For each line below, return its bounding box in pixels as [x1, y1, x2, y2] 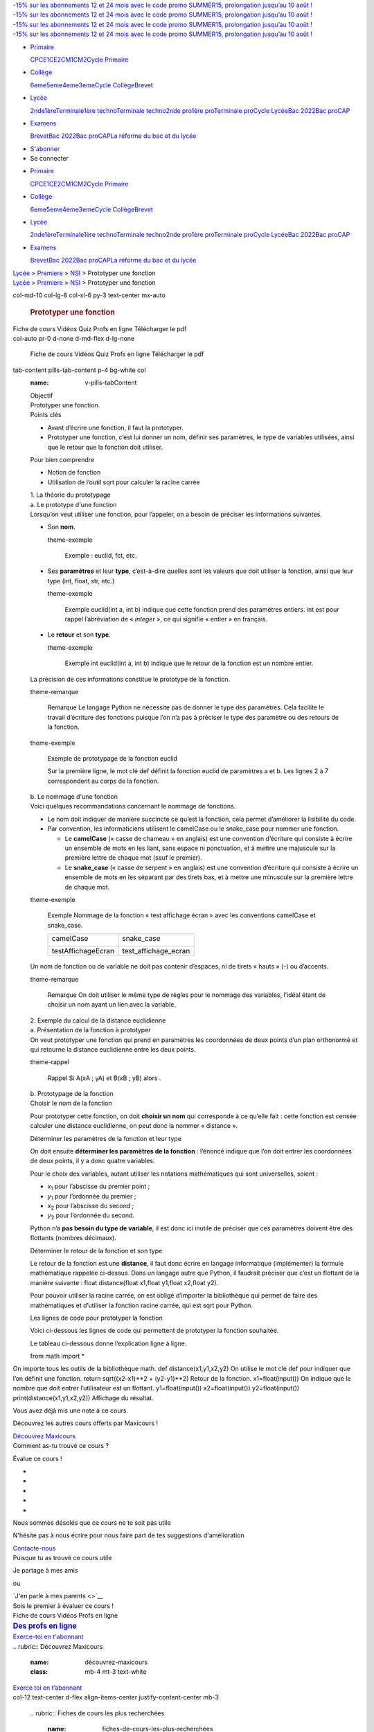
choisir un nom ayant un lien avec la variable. [47, 1000, 177, 1009]
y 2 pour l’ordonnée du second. [47, 1211, 135, 1221]
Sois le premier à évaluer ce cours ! [12, 1601, 114, 1610]
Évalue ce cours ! [12, 1454, 62, 1463]
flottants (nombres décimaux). [30, 1234, 117, 1242]
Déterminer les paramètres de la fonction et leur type [30, 1134, 181, 1142]
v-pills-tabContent [84, 378, 137, 387]
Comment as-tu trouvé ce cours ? [12, 1442, 109, 1450]
